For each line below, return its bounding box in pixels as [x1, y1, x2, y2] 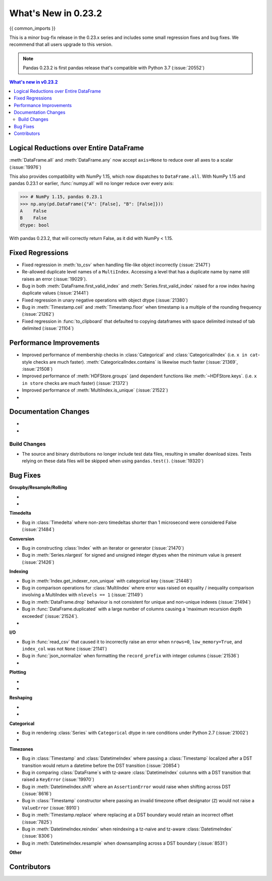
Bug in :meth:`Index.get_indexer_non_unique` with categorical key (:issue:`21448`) [22, 577, 192, 583]
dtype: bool [20, 222, 50, 228]
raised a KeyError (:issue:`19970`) [22, 776, 95, 782]
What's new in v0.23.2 [9, 79, 58, 85]
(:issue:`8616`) [22, 791, 52, 797]
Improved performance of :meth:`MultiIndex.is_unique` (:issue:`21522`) [22, 387, 168, 394]
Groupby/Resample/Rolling [9, 484, 67, 491]
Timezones [9, 746, 34, 752]
